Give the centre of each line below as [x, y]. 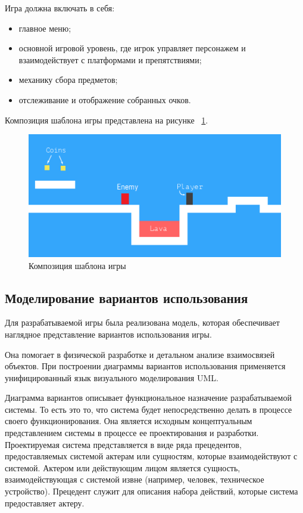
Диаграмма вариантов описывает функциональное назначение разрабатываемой [148, 398]
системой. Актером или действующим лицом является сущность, [123, 467]
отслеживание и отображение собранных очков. [105, 99]
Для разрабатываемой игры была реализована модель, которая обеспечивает [142, 322]
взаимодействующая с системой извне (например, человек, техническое [135, 479]
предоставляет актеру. [45, 503]
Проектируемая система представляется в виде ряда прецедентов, [123, 444]
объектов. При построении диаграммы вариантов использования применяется [145, 366]
